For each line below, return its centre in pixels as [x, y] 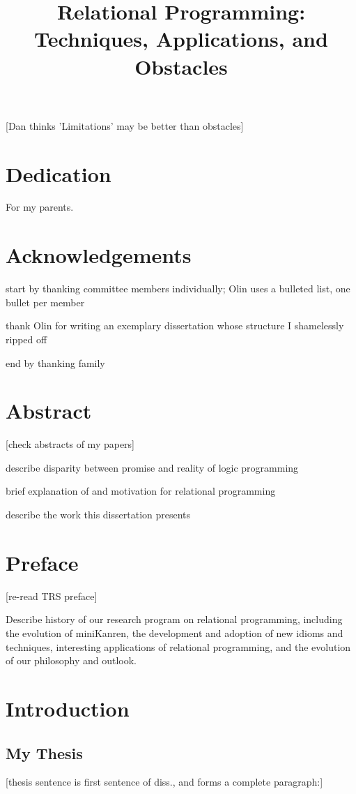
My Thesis [44, 752]
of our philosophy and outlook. [71, 660]
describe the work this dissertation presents [98, 515]
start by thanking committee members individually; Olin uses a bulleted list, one [178, 289]
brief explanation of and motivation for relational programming [141, 491]
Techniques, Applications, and [181, 39]
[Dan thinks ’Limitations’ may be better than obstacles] [125, 125]
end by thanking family [55, 362]
